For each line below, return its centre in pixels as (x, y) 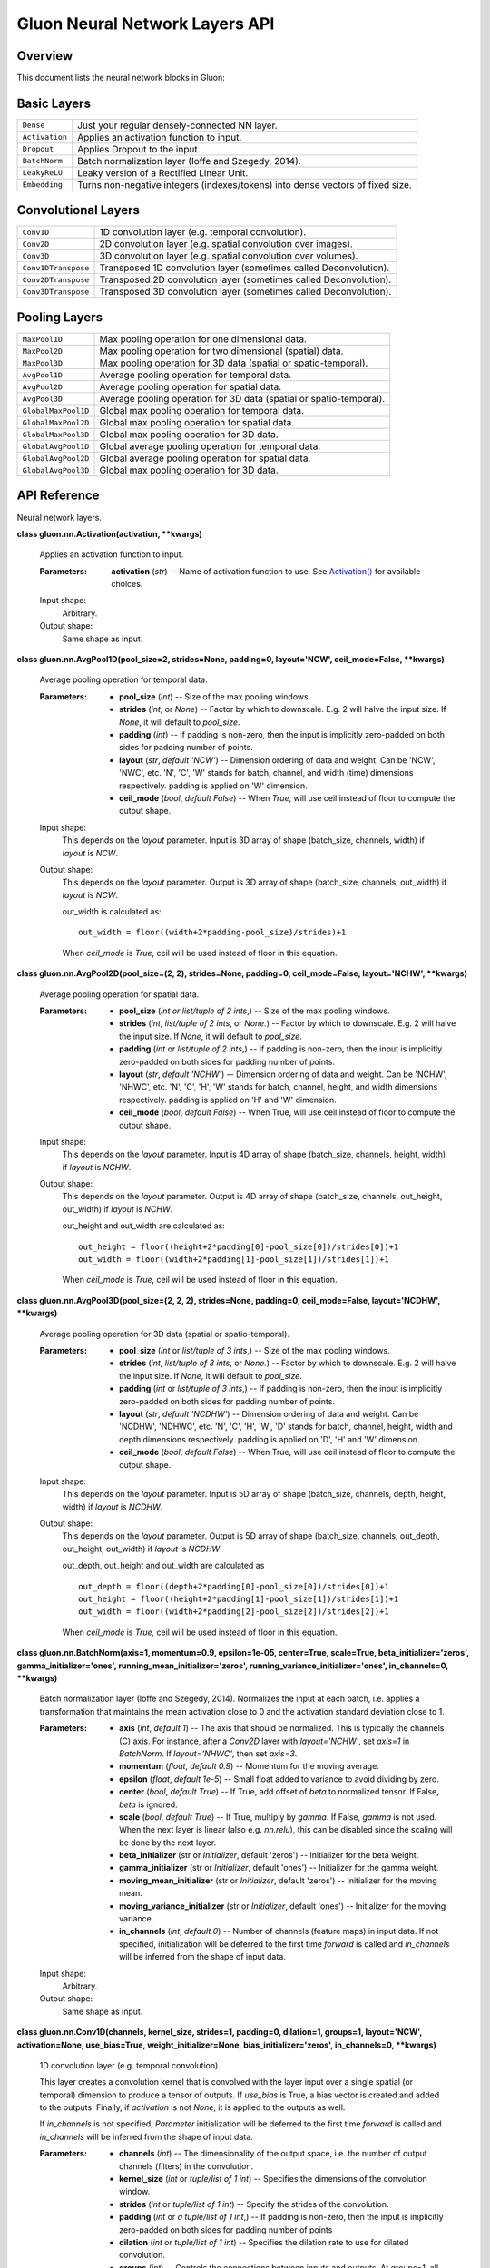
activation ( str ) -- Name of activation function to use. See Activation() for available (266, 571)
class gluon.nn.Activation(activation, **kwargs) (110, 533)
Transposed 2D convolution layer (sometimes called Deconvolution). (245, 279)
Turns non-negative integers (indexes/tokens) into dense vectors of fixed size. (245, 184)
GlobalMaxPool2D (56, 422)
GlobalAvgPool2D (56, 458)
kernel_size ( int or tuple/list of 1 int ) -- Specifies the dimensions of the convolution (274, 2179)
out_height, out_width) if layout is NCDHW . (142, 1549)
